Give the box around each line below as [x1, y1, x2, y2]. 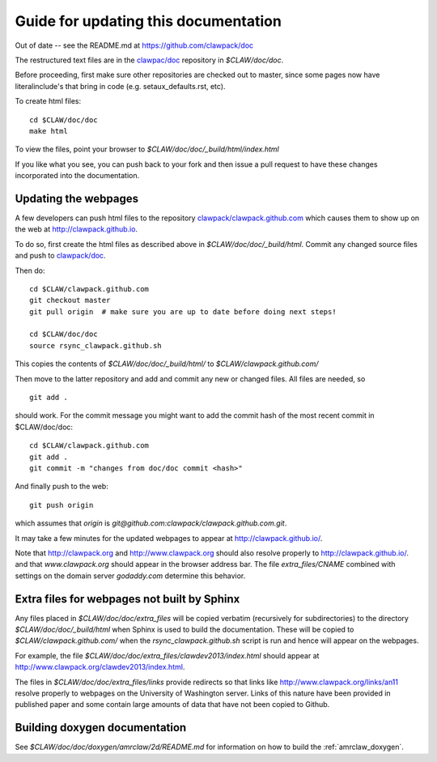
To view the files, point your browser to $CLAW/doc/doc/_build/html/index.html [15, 144, 279, 154]
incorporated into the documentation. [15, 171, 140, 181]
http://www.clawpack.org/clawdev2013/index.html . [15, 662, 185, 672]
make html [29, 126, 68, 135]
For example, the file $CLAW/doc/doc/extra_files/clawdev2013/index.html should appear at [15, 650, 320, 660]
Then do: [15, 266, 45, 275]
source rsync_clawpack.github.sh [29, 341, 162, 350]
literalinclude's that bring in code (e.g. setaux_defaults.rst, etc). [15, 81, 226, 91]
